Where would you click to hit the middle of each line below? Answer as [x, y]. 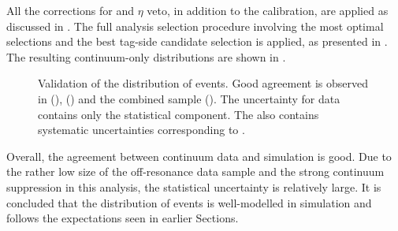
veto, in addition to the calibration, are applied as [268, 10]
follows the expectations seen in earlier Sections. [123, 218]
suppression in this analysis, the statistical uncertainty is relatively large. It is [194, 186]
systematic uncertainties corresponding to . [141, 130]
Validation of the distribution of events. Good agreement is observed [203, 83]
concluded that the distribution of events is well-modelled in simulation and [189, 202]
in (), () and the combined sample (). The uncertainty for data [189, 98]
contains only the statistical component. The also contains [179, 114]
